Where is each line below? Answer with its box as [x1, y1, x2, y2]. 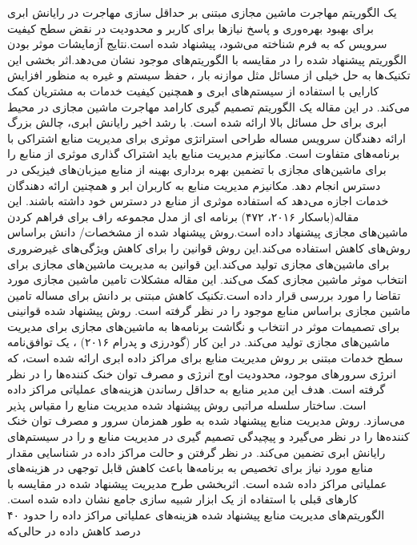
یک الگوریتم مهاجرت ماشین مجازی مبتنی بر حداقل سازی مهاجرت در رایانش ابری [7, 4, 397, 20]
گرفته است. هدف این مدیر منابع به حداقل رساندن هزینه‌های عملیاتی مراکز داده [7, 381, 386, 398]
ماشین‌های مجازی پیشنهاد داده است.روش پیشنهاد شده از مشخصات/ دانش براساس [7, 224, 408, 240]
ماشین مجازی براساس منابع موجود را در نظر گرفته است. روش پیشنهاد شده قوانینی [7, 302, 411, 319]
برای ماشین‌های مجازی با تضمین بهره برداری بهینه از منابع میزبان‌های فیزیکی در [7, 160, 387, 177]
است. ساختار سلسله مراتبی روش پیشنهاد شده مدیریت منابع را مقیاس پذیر [7, 396, 367, 413]
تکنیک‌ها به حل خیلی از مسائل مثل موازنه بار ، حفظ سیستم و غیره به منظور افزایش [7, 67, 411, 83]
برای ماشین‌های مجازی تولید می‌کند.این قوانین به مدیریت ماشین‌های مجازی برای [7, 255, 390, 272]
